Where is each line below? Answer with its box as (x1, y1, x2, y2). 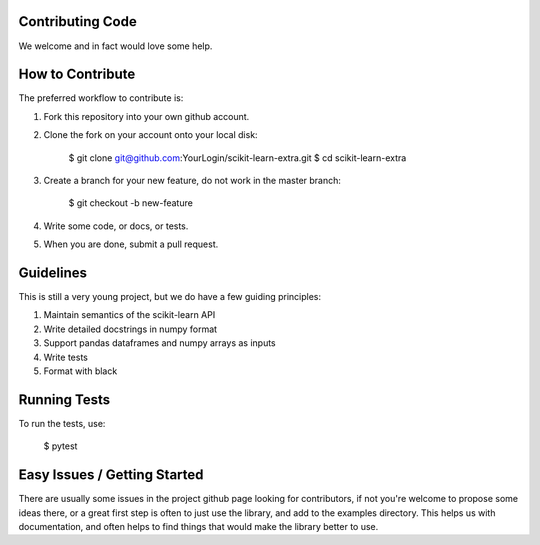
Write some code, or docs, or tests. (43, 220, 189, 232)
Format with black (43, 365, 118, 377)
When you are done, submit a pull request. (43, 238, 219, 250)
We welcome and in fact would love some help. (18, 40, 213, 52)
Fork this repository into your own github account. (43, 110, 250, 122)
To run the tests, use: (18, 417, 106, 429)
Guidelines (18, 264, 87, 281)
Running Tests (18, 391, 110, 408)
